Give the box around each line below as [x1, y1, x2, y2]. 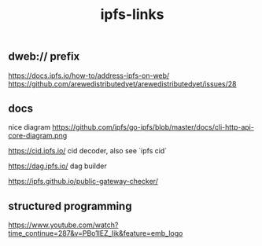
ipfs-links [100, 6, 164, 24]
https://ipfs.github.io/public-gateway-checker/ [8, 177, 159, 186]
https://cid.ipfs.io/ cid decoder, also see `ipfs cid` [8, 146, 168, 156]
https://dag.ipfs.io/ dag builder [8, 161, 108, 171]
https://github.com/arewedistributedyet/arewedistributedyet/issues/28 [8, 79, 237, 88]
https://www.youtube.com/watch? [8, 220, 119, 229]
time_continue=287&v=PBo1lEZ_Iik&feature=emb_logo [8, 229, 183, 238]
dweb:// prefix [8, 50, 80, 64]
